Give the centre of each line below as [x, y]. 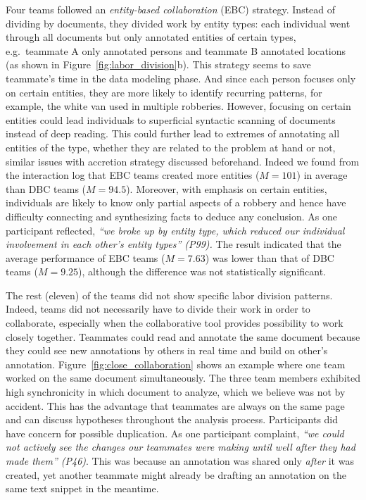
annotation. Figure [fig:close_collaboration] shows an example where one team [176, 364]
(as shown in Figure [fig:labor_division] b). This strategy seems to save [158, 64]
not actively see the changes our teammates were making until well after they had [181, 447]
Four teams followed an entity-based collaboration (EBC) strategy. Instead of [171, 9]
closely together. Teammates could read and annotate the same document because [183, 336]
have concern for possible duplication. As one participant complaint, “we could [175, 433]
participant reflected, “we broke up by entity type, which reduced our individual [175, 230]
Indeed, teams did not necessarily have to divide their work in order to [158, 309]
